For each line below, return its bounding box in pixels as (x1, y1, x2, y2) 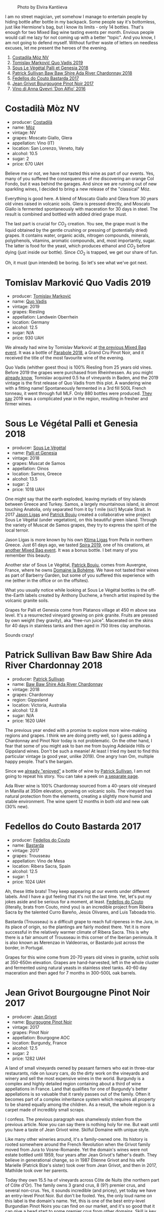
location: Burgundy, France (12, 1040, 67, 1046)
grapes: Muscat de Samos (12, 460, 66, 466)
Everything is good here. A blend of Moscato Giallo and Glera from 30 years (5, 195, 158, 201)
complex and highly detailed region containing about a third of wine (5, 1081, 141, 1087)
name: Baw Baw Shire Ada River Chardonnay (12, 681, 103, 687)
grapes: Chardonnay (12, 692, 54, 698)
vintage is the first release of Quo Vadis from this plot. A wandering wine (5, 380, 152, 386)
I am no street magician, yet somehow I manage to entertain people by (5, 14, 147, 19)
